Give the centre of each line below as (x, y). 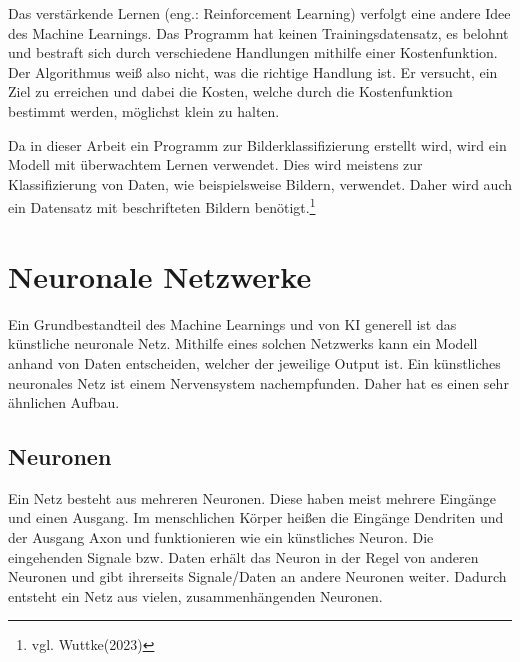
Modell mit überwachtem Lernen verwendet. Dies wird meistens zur (215, 164)
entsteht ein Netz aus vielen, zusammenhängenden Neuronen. (195, 595)
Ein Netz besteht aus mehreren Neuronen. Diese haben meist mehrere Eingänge (252, 497)
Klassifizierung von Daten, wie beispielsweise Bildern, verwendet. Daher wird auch (260, 183)
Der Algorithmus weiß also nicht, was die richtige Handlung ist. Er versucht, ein (253, 71)
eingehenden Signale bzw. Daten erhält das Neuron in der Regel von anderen (243, 556)
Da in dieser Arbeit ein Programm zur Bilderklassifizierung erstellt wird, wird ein (257, 144)
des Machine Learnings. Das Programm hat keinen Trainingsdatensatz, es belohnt (258, 32)
